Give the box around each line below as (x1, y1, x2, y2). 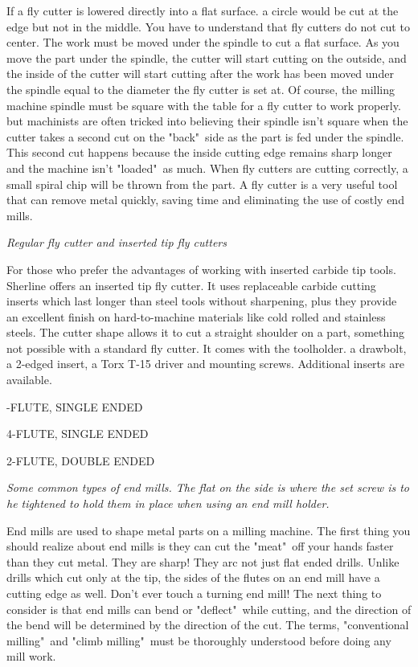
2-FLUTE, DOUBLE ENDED (6, 452, 155, 469)
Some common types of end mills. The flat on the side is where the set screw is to (6, 479, 409, 496)
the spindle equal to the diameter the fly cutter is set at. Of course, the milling (6, 80, 395, 97)
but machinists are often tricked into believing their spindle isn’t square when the (6, 113, 408, 129)
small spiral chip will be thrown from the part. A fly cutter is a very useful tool (6, 175, 398, 192)
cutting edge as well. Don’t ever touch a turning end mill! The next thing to (6, 585, 382, 601)
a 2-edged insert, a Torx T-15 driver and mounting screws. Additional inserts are (6, 355, 404, 372)
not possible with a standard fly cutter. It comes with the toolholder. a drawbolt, (6, 339, 407, 356)
